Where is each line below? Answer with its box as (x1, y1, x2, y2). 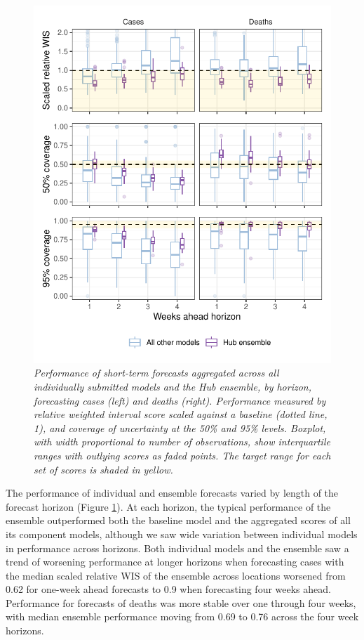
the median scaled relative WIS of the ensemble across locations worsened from (6, 568, 346, 582)
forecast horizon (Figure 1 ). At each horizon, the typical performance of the (6, 499, 331, 514)
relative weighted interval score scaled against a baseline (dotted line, (34, 407, 328, 422)
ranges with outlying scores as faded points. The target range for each (34, 448, 331, 462)
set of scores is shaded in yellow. (34, 462, 173, 476)
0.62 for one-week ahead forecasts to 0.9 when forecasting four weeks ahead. (6, 582, 331, 596)
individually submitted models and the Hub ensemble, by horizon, (34, 379, 312, 393)
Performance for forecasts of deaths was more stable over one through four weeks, (6, 595, 356, 610)
